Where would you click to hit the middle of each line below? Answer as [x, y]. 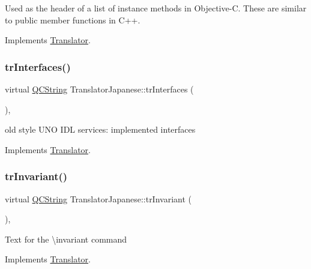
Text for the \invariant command [66, 239]
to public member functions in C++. [73, 20]
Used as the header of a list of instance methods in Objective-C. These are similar [156, 8]
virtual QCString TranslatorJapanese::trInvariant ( [98, 198]
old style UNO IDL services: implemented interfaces [100, 129]
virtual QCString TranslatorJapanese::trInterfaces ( [99, 89]
